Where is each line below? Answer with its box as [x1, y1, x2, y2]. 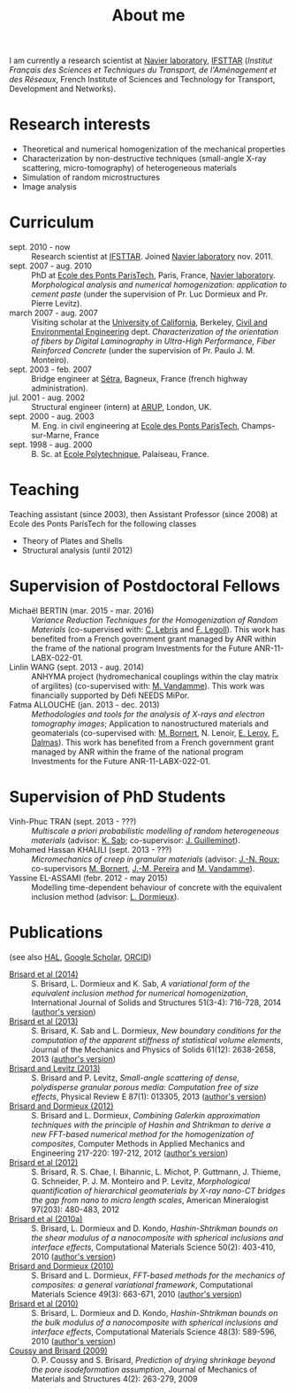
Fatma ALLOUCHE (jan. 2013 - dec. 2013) [9, 699, 161, 709]
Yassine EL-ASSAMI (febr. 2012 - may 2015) [9, 872, 168, 883]
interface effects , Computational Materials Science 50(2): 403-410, [31, 1242, 276, 1252]
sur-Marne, [31, 430, 72, 441]
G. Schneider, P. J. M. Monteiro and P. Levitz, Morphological [31, 1175, 250, 1187]
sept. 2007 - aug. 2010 [9, 260, 93, 271]
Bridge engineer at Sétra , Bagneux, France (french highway [31, 374, 248, 384]
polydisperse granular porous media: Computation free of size [31, 1081, 259, 1092]
